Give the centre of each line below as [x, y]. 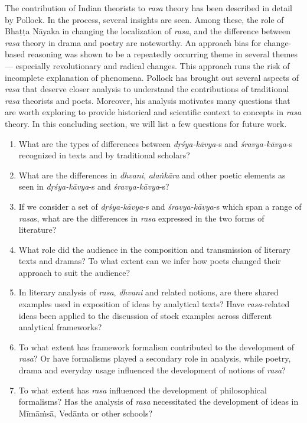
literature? [37, 230]
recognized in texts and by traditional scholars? [104, 155]
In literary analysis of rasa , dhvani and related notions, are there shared [148, 292]
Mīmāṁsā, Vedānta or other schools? [86, 413]
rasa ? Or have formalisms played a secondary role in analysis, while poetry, [155, 358]
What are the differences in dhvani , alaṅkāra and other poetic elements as [152, 175]
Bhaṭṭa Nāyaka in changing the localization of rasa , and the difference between [148, 31]
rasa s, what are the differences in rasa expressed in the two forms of [141, 218]
